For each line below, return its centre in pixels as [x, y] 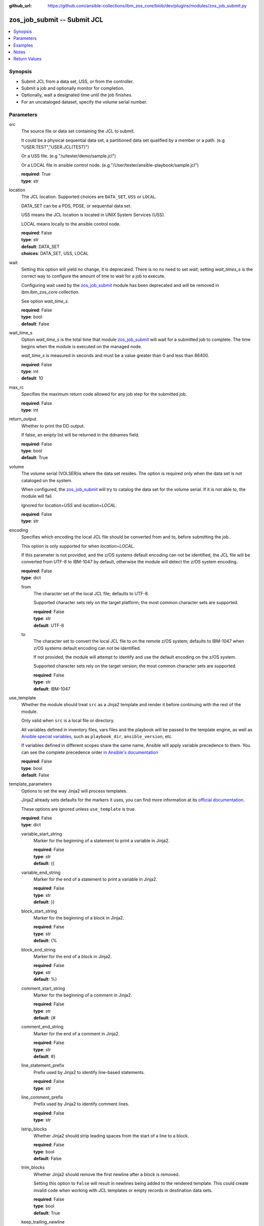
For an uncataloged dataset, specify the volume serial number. [84, 102]
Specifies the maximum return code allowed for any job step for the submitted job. [104, 394]
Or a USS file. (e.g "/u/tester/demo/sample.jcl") [69, 156]
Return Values [27, 59]
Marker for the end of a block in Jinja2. [73, 956]
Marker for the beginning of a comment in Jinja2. [83, 995]
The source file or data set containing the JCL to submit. [78, 131]
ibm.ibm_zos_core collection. [51, 292]
